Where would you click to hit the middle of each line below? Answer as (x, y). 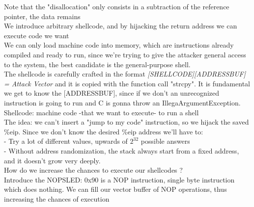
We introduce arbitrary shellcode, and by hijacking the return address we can (121, 26)
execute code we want (37, 35)
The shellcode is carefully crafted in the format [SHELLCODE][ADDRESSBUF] (125, 74)
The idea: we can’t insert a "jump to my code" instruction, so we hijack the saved (127, 122)
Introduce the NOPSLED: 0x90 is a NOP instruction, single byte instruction (119, 179)
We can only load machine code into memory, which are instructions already (119, 45)
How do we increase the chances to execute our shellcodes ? (93, 170)
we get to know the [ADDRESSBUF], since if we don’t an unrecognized (112, 93)
